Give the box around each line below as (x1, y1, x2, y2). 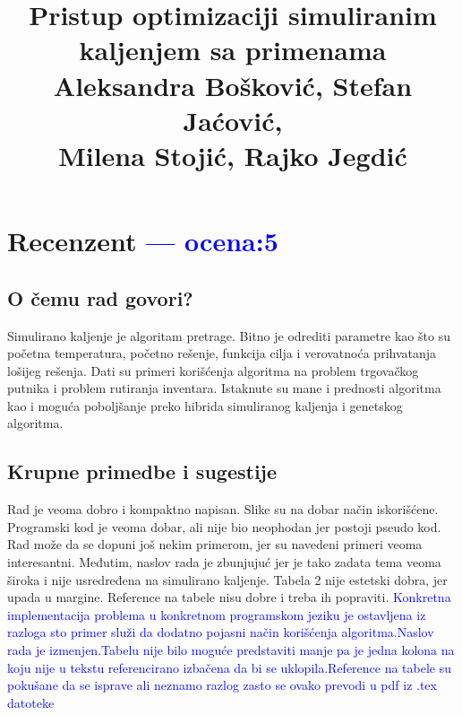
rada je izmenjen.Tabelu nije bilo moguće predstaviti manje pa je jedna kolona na (7, 641, 455, 659)
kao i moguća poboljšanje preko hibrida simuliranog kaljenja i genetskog (7, 396, 403, 414)
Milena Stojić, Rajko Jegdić (58, 136, 407, 173)
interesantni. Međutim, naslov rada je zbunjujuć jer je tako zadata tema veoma (7, 553, 441, 571)
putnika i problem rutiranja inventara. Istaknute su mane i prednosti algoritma (7, 379, 441, 397)
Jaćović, (183, 101, 283, 138)
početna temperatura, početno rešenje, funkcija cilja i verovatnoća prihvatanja (7, 344, 437, 362)
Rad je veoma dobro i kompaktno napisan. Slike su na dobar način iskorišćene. (7, 500, 439, 519)
